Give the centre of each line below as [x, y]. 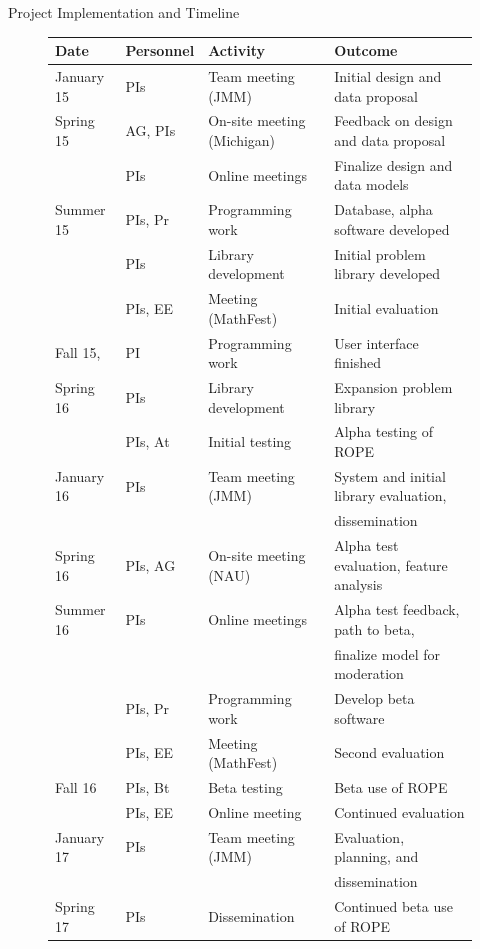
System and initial [390, 475]
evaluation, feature [391, 564]
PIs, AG [150, 564]
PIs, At [147, 441]
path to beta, [374, 628]
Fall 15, [78, 352]
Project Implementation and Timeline [124, 12]
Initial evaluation [386, 307]
